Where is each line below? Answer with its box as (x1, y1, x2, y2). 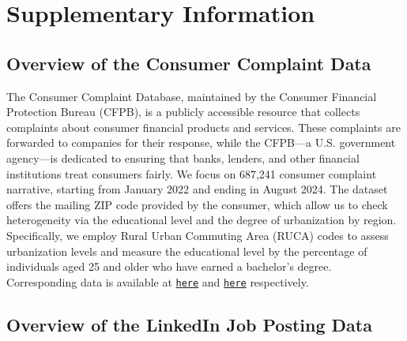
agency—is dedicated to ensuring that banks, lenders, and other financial (6, 149, 360, 166)
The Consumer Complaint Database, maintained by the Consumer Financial (6, 88, 377, 104)
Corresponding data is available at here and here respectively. (6, 273, 309, 290)
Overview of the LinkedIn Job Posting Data (6, 312, 372, 336)
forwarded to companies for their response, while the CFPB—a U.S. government (6, 134, 396, 151)
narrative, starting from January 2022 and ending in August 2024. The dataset (6, 181, 388, 197)
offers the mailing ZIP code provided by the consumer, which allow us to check (6, 196, 388, 212)
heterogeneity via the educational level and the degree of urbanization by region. (6, 212, 397, 228)
